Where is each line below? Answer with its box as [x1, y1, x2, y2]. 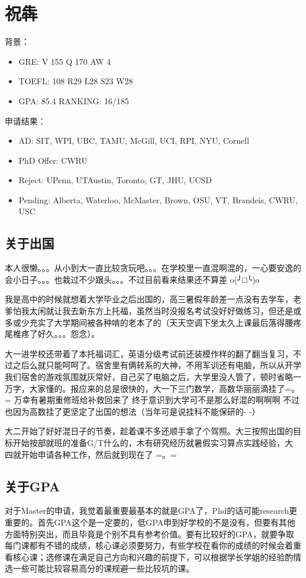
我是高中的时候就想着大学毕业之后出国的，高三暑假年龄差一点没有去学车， [5, 293, 293, 305]
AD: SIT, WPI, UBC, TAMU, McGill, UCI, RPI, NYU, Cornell [18, 134, 250, 147]
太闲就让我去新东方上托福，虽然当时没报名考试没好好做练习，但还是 [29, 305, 293, 317]
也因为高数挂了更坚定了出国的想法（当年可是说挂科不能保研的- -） [5, 405, 260, 417]
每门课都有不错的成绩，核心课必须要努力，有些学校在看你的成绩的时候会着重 [5, 539, 301, 551]
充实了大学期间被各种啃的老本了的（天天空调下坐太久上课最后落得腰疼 [29, 316, 301, 328]
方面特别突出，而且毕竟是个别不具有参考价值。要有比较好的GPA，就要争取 [5, 527, 294, 540]
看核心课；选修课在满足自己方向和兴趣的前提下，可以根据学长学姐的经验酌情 [5, 550, 301, 563]
